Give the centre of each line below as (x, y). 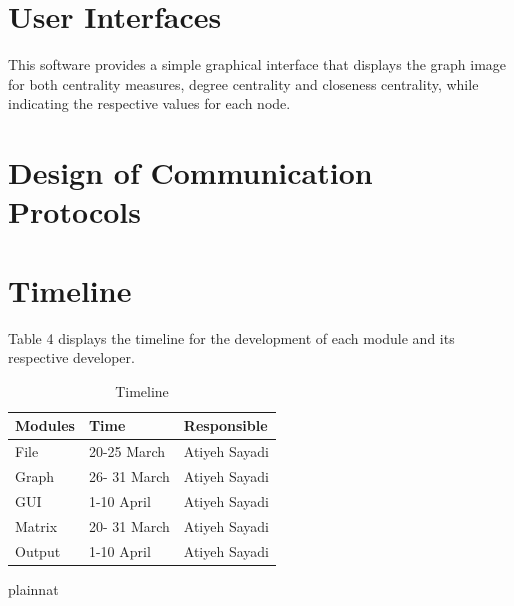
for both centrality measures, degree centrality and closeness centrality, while (243, 83)
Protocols (74, 211)
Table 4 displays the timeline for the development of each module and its (231, 337)
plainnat (33, 588)
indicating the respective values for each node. (149, 103)
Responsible (225, 425)
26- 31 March (129, 476)
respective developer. (71, 357)
